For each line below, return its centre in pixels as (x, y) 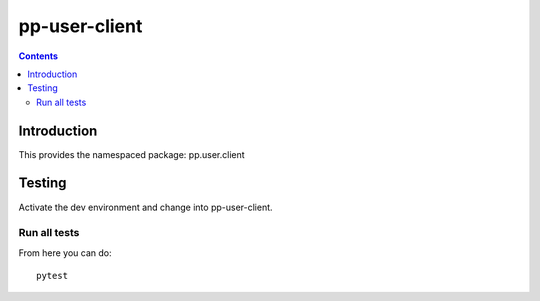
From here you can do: (65, 252)
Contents (38, 56)
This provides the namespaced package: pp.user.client (131, 154)
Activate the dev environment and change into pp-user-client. (146, 207)
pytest (52, 276)
